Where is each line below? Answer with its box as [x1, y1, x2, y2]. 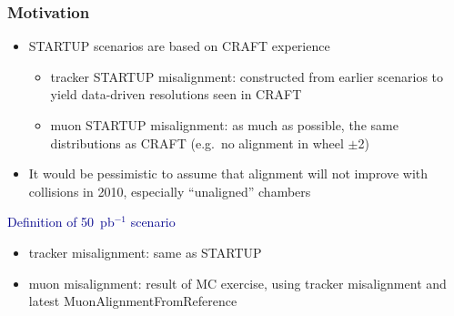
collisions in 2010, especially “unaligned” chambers [28, 181, 311, 200]
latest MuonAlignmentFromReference [28, 291, 237, 311]
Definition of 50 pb [7, 212, 115, 231]
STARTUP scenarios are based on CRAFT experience [28, 36, 330, 56]
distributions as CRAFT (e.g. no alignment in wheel [50, 133, 344, 152]
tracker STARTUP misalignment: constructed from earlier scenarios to [50, 66, 444, 86]
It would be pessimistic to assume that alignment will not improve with [28, 164, 429, 183]
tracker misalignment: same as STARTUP [28, 242, 262, 261]
